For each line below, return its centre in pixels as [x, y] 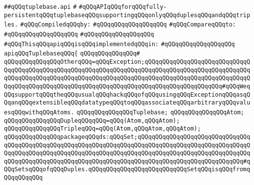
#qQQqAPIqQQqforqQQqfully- [123, 7]
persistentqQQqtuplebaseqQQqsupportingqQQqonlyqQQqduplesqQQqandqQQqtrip [127, 15]
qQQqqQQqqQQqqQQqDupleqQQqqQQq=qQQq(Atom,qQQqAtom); [92, 120]
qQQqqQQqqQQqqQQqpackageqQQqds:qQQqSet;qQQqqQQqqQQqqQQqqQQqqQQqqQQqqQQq [127, 137]
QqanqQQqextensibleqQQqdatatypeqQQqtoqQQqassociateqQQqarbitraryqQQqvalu [127, 103]
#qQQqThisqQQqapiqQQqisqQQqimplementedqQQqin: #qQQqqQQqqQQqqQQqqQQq [120, 44]
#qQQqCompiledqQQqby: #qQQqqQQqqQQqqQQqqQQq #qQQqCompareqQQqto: [128, 25]
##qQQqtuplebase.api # [40, 7]
